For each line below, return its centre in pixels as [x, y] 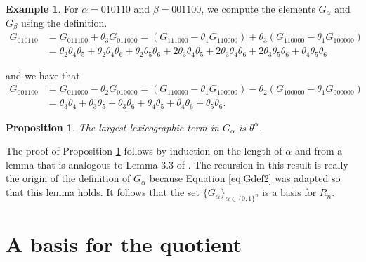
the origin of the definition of [68, 178]
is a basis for [289, 192]
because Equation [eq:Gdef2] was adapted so [245, 178]
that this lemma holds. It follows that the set [103, 192]
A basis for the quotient [124, 244]
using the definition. [64, 22]
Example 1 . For [42, 8]
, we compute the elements [258, 8]
